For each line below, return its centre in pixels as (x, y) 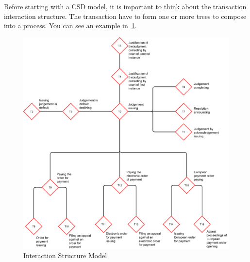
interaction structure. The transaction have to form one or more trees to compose (125, 16)
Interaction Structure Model (65, 255)
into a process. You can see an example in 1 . (70, 25)
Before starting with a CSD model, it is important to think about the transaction (125, 6)
